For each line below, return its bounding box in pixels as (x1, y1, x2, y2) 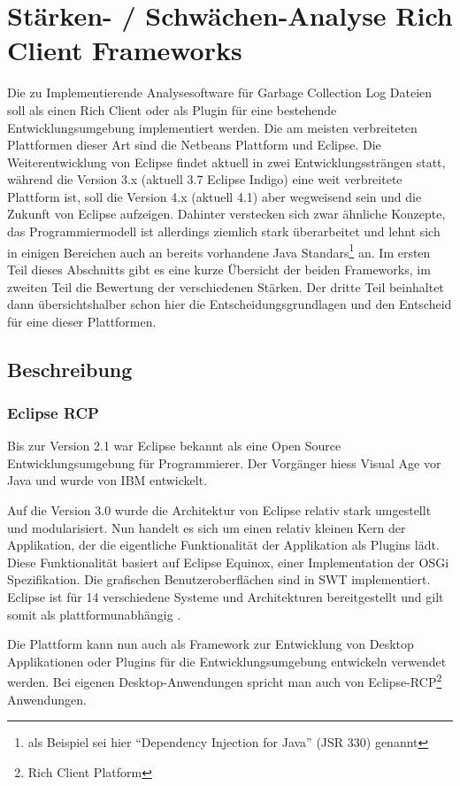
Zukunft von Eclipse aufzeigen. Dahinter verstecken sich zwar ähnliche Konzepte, (7, 204, 446, 223)
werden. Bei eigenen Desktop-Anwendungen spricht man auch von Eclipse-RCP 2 (7, 670, 442, 691)
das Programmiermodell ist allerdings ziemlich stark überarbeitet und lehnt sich (7, 222, 441, 241)
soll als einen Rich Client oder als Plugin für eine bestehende (7, 100, 337, 119)
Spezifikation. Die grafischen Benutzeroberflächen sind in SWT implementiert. (7, 570, 431, 589)
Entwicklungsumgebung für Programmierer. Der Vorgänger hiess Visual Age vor (7, 453, 441, 472)
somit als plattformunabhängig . (7, 605, 181, 623)
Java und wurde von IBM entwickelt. (7, 471, 207, 489)
